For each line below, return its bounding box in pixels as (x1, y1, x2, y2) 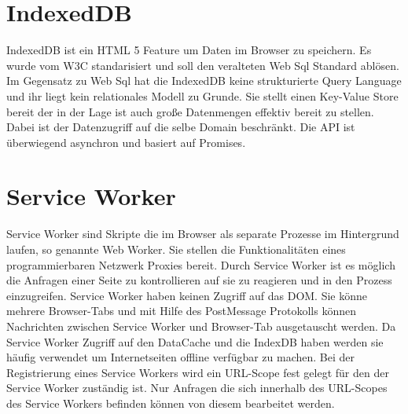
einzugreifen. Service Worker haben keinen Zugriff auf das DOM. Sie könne (6, 287, 368, 303)
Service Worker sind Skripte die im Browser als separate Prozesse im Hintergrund (6, 225, 399, 242)
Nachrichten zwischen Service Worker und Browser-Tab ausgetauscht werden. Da (6, 317, 396, 334)
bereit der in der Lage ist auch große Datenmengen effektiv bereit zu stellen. (6, 103, 374, 119)
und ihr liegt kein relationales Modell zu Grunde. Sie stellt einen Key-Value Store (6, 87, 399, 104)
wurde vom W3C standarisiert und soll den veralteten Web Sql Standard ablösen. (6, 57, 399, 73)
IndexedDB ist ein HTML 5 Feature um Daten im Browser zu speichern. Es (6, 42, 372, 58)
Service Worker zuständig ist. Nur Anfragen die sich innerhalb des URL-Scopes (6, 379, 388, 396)
